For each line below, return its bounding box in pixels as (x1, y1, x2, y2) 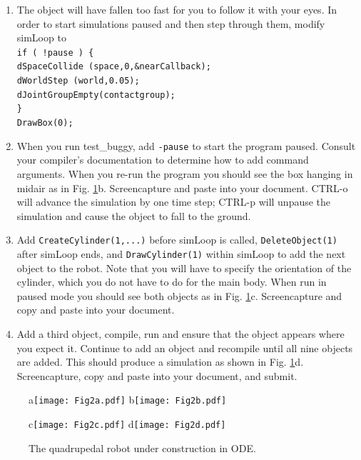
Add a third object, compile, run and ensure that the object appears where (16, 326, 345, 341)
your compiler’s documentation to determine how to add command (16, 152, 309, 167)
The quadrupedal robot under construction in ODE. (29, 440, 256, 455)
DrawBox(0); (16, 118, 73, 129)
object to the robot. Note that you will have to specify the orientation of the (16, 260, 352, 275)
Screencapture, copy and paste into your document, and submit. (16, 368, 298, 383)
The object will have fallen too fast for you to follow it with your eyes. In (16, 2, 337, 16)
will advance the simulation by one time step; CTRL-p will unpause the (16, 194, 331, 209)
